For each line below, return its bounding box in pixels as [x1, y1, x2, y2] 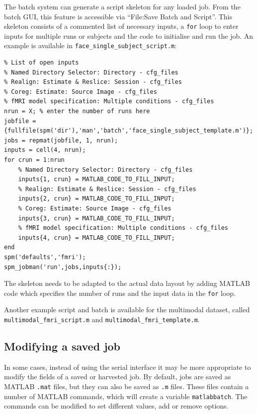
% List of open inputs [4, 59, 79, 67]
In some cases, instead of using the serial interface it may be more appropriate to [4, 361, 251, 372]
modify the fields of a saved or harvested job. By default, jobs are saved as [4, 371, 231, 382]
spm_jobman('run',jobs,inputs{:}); [4, 263, 122, 271]
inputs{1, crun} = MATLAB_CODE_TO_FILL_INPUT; [18, 176, 175, 183]
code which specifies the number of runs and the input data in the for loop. [4, 287, 236, 298]
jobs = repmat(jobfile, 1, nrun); [4, 137, 118, 144]
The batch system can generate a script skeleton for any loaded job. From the [4, 1, 241, 11]
